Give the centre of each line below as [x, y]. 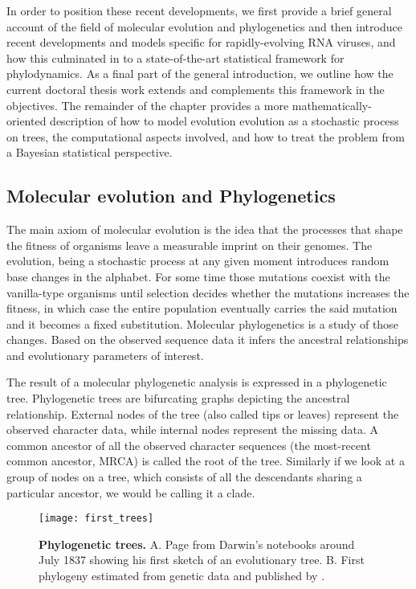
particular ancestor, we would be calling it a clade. [131, 492]
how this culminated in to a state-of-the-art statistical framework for [175, 57]
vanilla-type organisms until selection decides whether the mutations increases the [208, 292]
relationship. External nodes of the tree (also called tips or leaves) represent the [203, 413]
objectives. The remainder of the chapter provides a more [148, 105]
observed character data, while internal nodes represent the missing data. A [192, 429]
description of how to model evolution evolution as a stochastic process [224, 121]
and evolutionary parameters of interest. [105, 355]
